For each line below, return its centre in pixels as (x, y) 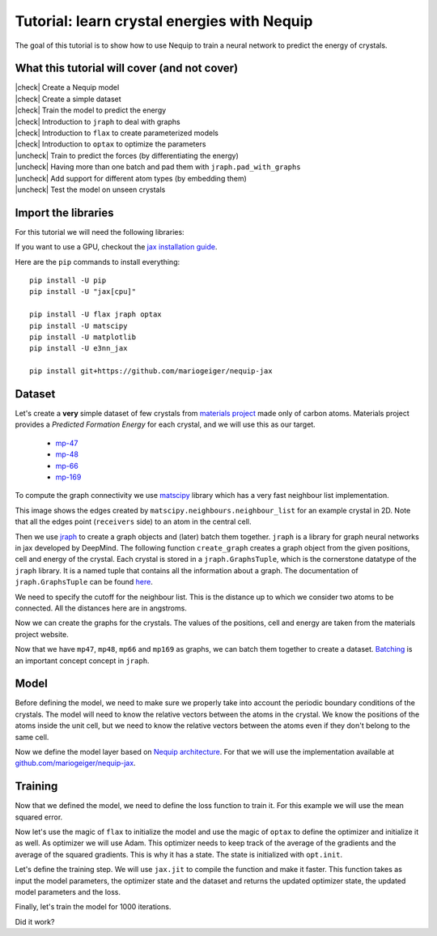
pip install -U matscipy (78, 325)
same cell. (32, 737)
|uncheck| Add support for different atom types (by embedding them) (131, 178)
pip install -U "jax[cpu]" (83, 292)
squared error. (39, 817)
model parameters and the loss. (68, 892)
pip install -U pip (68, 281)
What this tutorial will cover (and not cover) (127, 68)
